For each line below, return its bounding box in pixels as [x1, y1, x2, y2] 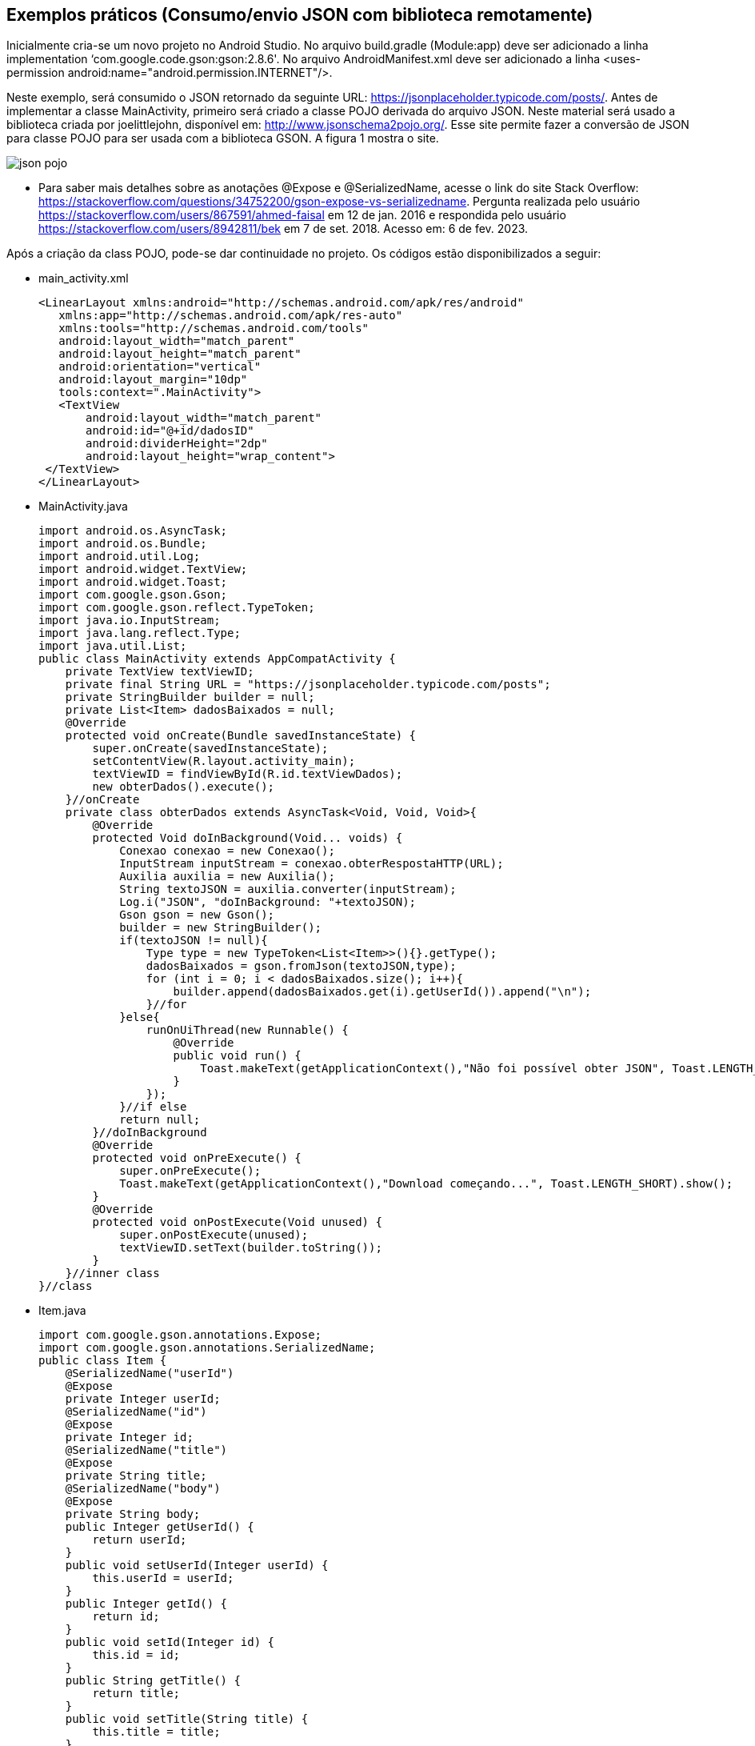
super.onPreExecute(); [119, 1164, 262, 1178]
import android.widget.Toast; [38, 575, 228, 589]
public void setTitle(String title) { [65, 1712, 309, 1726]
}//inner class [65, 1267, 160, 1280]
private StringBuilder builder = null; [65, 691, 315, 704]
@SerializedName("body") [65, 1482, 221, 1496]
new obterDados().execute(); [92, 780, 275, 794]
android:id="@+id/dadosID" [86, 424, 254, 438]
